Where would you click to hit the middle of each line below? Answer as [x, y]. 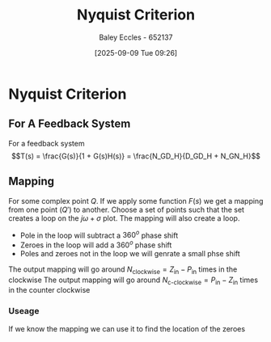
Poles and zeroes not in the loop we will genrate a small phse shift [130, 253]
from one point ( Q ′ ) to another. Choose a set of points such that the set [127, 209]
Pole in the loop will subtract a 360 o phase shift [99, 234]
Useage [24, 311]
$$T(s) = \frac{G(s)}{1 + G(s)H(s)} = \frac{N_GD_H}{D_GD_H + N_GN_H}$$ [136, 156]
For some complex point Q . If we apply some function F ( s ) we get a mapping [136, 201]
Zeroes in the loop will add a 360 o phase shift [96, 244]
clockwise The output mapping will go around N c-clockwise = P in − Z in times [133, 281]
